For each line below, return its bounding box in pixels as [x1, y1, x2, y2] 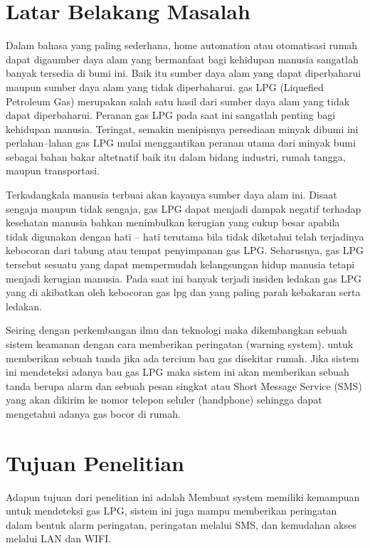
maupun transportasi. [6, 163, 100, 178]
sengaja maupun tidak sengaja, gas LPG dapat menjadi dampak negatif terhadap [6, 201, 361, 216]
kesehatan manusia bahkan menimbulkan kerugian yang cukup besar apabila [6, 215, 340, 230]
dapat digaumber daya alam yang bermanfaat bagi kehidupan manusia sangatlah [6, 51, 359, 66]
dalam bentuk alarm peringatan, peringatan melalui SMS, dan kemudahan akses [6, 517, 356, 532]
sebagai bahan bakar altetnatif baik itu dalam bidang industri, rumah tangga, [6, 149, 346, 164]
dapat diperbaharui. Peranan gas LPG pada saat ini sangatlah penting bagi [6, 107, 336, 122]
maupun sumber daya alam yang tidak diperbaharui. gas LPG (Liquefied [6, 79, 324, 94]
